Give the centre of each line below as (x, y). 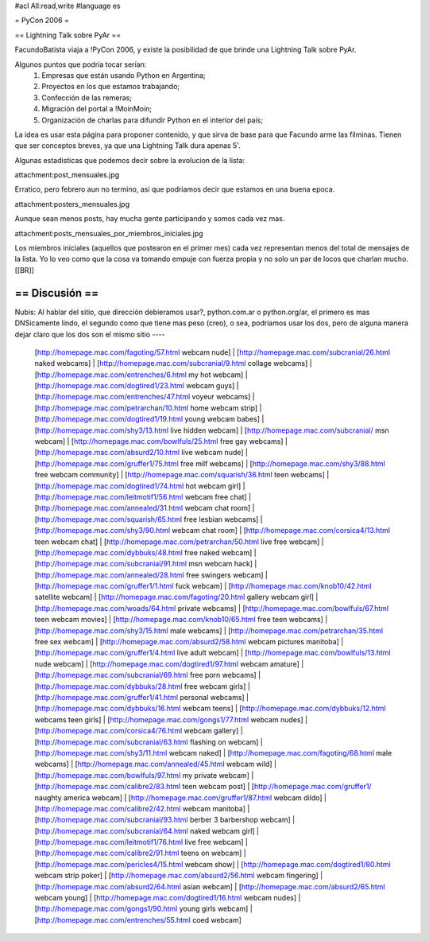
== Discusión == (57, 293)
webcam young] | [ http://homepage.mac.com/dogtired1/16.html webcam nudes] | (168, 898)
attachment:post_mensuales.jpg (67, 175)
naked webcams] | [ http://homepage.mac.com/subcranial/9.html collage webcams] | (174, 364)
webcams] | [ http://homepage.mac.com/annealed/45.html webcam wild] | (156, 764)
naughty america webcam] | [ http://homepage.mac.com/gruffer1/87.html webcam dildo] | (181, 797)
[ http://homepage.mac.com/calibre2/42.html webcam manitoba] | (142, 808)
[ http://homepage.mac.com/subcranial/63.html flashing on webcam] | (149, 742)
